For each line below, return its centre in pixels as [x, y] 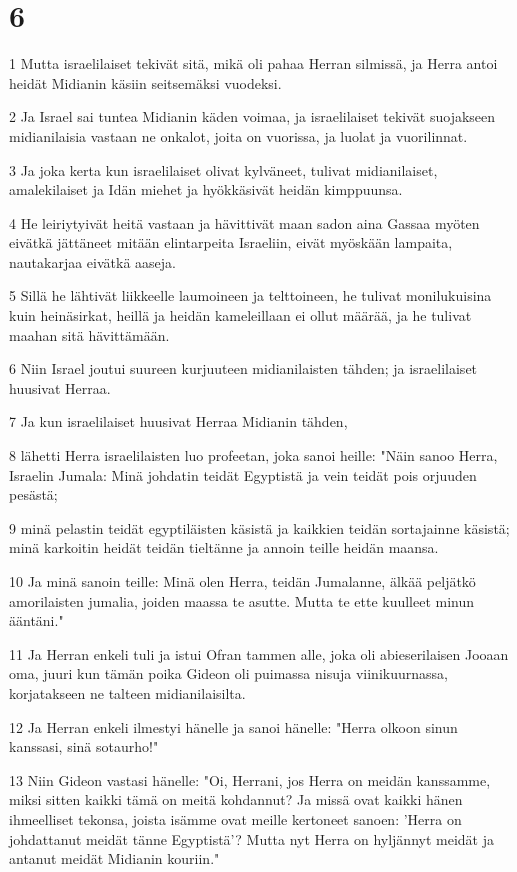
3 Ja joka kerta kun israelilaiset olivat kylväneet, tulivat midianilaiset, [223, 169]
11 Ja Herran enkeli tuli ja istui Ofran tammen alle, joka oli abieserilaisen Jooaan [259, 653]
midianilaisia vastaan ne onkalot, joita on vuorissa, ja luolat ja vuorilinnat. [238, 135]
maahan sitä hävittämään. [89, 334]
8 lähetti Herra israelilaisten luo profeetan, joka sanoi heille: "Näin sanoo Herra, [253, 455]
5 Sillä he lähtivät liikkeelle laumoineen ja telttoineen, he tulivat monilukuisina [250, 295]
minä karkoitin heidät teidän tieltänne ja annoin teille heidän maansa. [224, 547]
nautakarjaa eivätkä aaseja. [92, 261]
